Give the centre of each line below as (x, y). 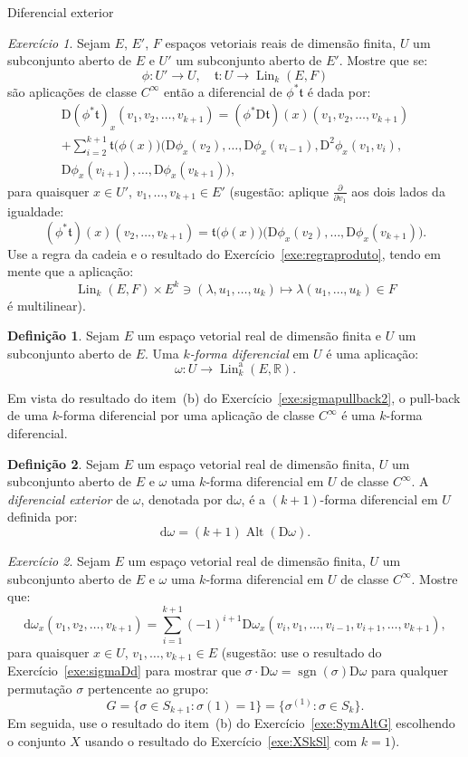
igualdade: (36, 211)
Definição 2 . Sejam (64, 463)
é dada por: (339, 91)
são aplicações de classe (72, 91)
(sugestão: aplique (279, 191)
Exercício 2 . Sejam (59, 561)
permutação (40, 688)
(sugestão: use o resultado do (301, 652)
